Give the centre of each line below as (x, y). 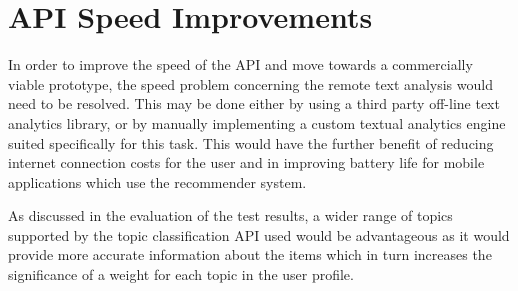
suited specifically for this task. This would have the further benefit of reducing (251, 142)
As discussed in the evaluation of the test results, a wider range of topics (230, 215)
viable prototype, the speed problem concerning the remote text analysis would (250, 83)
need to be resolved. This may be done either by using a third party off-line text (254, 103)
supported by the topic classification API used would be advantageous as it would (259, 234)
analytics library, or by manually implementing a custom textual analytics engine (257, 122)
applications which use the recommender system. (157, 181)
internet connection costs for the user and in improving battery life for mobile (246, 162)
